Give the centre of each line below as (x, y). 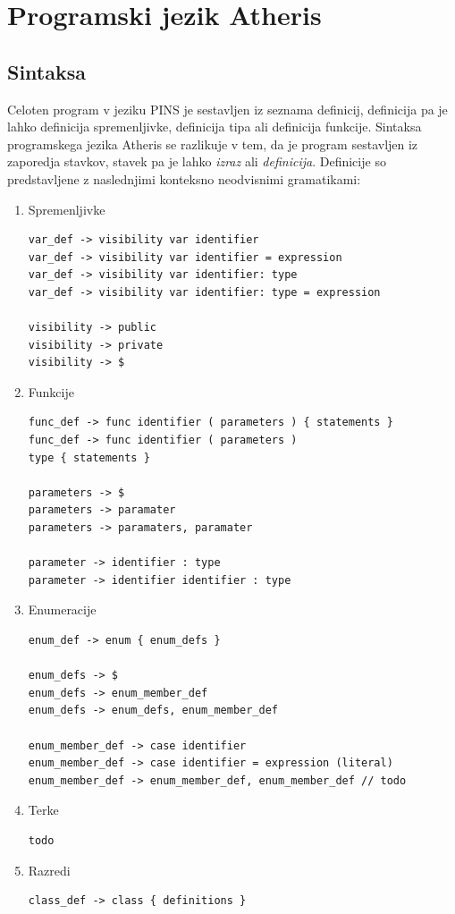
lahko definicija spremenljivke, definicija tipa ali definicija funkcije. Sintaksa (215, 127)
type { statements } (89, 457)
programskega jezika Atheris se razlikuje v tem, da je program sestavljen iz (213, 144)
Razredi (49, 870)
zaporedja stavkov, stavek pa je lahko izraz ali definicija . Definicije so (197, 161)
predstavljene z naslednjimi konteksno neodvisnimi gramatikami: (184, 178)
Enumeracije (62, 609)
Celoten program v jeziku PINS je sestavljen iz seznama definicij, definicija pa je (227, 109)
